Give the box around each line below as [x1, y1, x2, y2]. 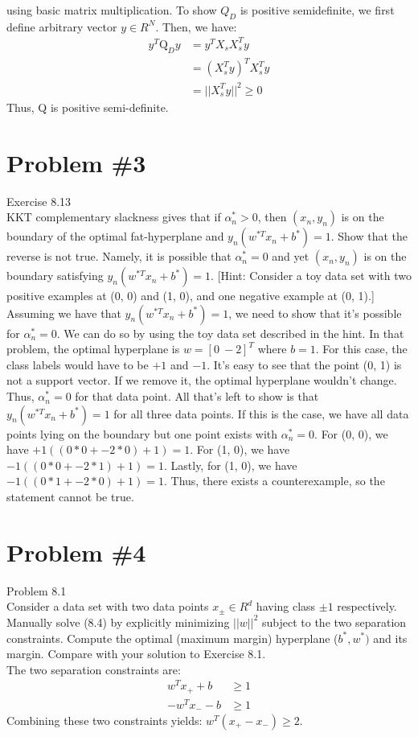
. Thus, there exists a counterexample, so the [163, 472, 385, 489]
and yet [272, 248, 309, 265]
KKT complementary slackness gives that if [6, 208, 221, 225]
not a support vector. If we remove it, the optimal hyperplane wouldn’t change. [6, 372, 397, 389]
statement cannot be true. [6, 488, 134, 505]
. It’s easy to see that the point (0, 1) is [207, 356, 402, 373]
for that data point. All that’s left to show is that [75, 388, 319, 405]
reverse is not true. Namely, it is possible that [6, 248, 232, 265]
